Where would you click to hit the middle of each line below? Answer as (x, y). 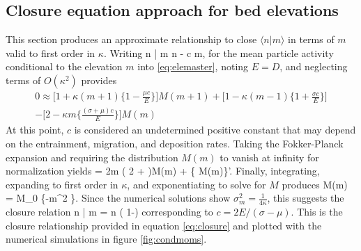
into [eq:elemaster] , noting (193, 66)
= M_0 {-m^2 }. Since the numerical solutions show (118, 198)
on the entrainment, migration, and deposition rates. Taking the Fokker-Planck (175, 143)
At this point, (35, 130)
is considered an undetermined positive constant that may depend (215, 130)
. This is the (317, 212)
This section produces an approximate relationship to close (131, 39)
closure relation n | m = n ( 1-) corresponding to (109, 212)
